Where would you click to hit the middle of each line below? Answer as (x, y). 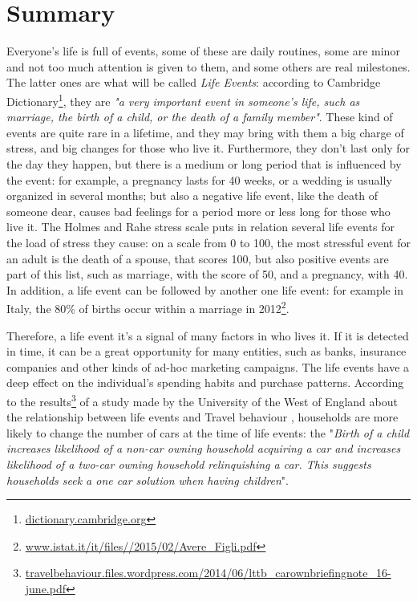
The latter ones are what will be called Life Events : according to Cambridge (194, 82)
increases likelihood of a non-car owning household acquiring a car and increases (204, 448)
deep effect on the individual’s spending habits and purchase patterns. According (205, 382)
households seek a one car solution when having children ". (148, 480)
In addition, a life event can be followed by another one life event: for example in (205, 289)
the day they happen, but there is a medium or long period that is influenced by (204, 163)
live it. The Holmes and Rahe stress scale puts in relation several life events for (200, 227)
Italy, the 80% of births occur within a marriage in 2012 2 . (148, 307)
